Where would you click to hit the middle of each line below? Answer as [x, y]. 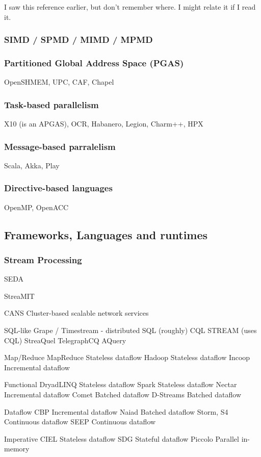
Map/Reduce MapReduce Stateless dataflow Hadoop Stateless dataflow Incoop [127, 357]
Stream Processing [43, 259]
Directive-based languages [58, 188]
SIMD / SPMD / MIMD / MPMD [79, 40]
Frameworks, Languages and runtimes [106, 234]
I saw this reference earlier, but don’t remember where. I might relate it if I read [130, 7]
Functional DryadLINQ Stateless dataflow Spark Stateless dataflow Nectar [121, 384]
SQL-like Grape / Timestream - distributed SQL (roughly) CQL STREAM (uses [130, 330]
